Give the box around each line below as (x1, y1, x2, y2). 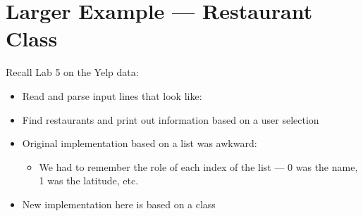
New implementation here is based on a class (22, 196, 216, 211)
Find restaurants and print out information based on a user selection (22, 112, 319, 127)
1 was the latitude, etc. (39, 173, 139, 188)
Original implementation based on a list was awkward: (22, 136, 257, 151)
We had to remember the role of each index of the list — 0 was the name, (39, 159, 358, 174)
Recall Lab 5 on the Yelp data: (6, 65, 139, 80)
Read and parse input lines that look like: (22, 88, 202, 103)
